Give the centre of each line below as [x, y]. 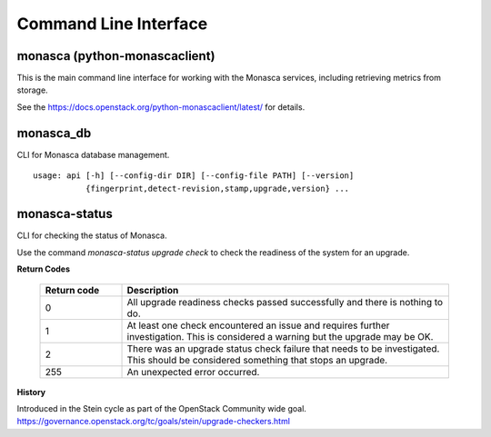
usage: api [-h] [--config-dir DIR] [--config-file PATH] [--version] [194, 176]
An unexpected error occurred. [193, 372]
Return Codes [43, 269]
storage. [33, 90]
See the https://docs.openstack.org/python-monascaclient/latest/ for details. [161, 107]
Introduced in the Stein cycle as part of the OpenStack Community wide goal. [161, 408]
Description [153, 290]
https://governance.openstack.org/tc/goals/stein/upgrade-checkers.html [154, 422]
